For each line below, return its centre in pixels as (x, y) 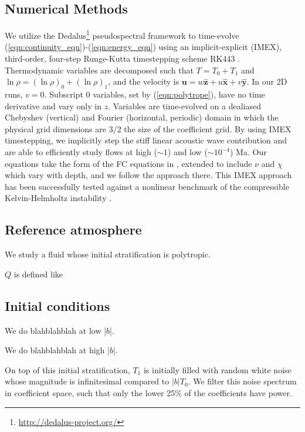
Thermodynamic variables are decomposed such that (99, 70)
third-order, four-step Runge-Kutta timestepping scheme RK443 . (122, 58)
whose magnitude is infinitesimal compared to (87, 381)
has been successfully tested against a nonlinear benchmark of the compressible (147, 186)
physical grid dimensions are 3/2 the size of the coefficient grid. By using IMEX (148, 128)
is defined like (38, 274)
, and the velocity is (144, 81)
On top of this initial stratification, (67, 369)
